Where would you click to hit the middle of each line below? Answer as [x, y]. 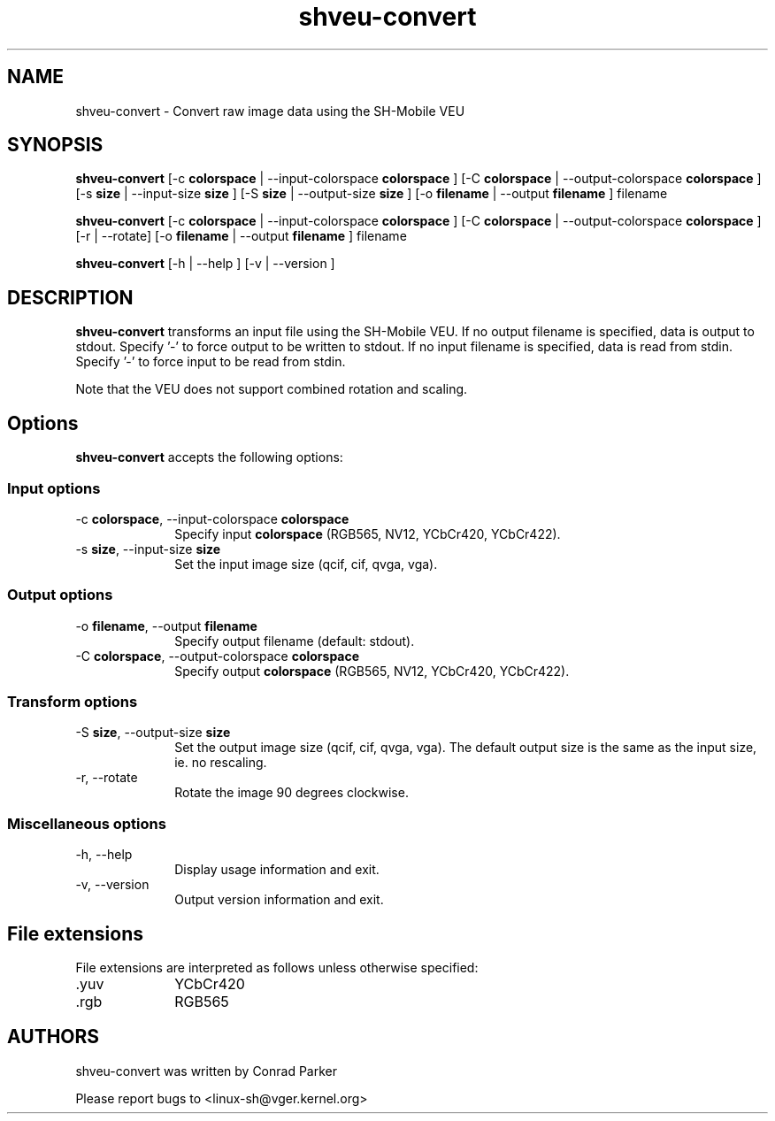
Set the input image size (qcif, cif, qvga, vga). [306, 564]
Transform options [73, 702]
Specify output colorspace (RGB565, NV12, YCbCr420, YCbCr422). [372, 671]
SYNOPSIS [55, 145]
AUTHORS [54, 1037]
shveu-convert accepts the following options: [209, 457]
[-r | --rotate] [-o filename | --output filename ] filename [241, 236]
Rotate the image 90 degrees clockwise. [292, 793]
